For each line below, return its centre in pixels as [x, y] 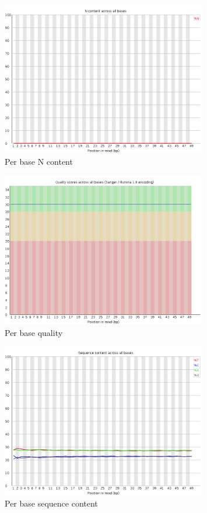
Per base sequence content [51, 503]
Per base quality [34, 332]
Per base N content [39, 161]
